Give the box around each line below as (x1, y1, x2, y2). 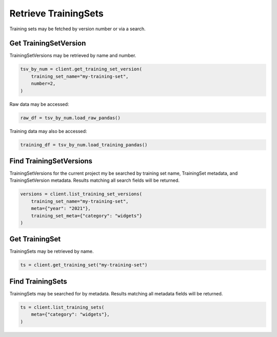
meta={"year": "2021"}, (31, 205, 91, 212)
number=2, (31, 81, 56, 87)
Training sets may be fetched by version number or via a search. (9, 26, 146, 32)
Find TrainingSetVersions (9, 157, 92, 165)
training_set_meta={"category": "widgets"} (31, 213, 142, 218)
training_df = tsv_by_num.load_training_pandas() (20, 142, 148, 147)
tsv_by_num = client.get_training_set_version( (20, 66, 142, 72)
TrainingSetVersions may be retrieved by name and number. (9, 52, 136, 59)
